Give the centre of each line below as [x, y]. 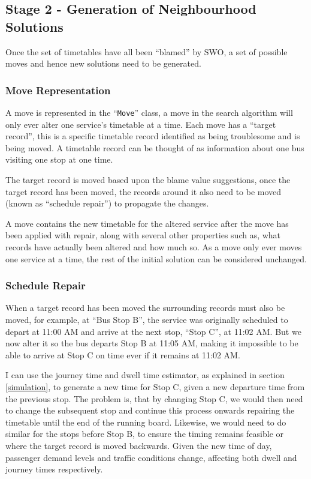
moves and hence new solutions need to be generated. [103, 63]
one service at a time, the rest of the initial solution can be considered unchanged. [156, 258]
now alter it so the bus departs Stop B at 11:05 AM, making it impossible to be [152, 343]
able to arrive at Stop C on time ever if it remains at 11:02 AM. [123, 354]
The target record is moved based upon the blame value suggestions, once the [148, 180]
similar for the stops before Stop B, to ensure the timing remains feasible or [145, 434]
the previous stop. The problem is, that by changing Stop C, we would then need [154, 398]
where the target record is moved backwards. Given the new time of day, [139, 445]
